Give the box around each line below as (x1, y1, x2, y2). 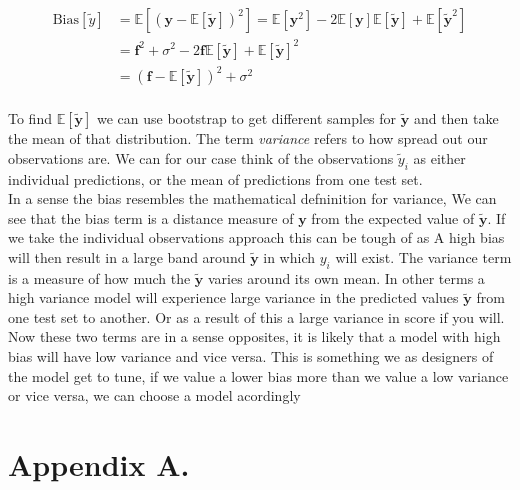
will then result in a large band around (8, 246, 246, 267)
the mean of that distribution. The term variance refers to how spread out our (8, 128, 488, 149)
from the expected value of (311, 207, 475, 228)
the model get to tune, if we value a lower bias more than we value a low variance (8, 365, 509, 386)
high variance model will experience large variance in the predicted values (8, 287, 459, 308)
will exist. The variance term (335, 246, 512, 267)
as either (413, 147, 466, 168)
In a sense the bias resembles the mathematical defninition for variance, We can (8, 188, 497, 209)
